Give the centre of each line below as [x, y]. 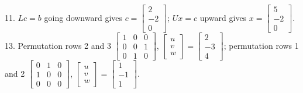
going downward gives [83, 17]
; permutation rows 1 [261, 45]
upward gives [223, 17]
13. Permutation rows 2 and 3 [58, 45]
